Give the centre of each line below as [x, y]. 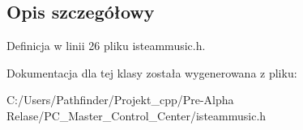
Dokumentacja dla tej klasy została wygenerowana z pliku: [152, 72]
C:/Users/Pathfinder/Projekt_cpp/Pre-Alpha [120, 100]
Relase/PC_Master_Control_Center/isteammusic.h [137, 115]
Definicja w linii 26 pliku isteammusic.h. [106, 46]
